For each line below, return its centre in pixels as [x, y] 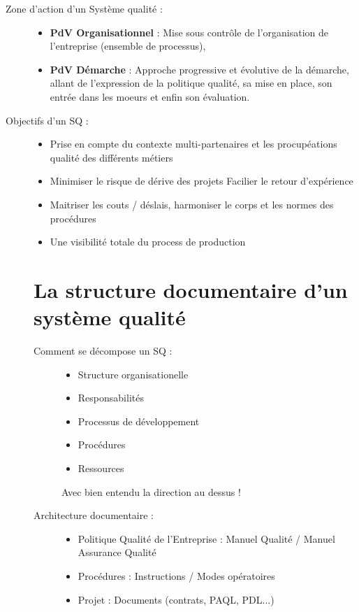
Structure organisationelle [133, 374]
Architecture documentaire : [94, 515]
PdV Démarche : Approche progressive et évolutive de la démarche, [199, 69]
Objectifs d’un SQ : [47, 120]
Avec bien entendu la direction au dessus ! [151, 491]
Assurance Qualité [117, 552]
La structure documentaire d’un [191, 289]
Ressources [101, 468]
